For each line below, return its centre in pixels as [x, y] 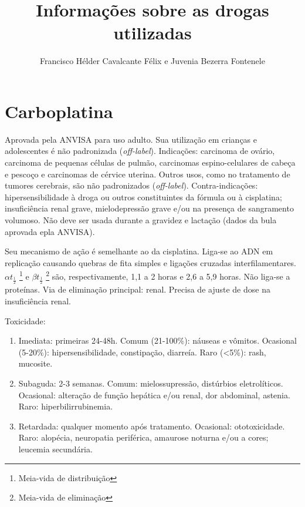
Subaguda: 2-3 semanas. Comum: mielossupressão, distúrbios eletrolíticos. [151, 383]
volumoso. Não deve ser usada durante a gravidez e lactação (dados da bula [141, 220]
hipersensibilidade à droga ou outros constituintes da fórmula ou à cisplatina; [143, 197]
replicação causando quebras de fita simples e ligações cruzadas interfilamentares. [150, 262]
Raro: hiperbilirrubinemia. [66, 406]
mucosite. [35, 363]
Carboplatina [59, 111]
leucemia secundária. [55, 449]
